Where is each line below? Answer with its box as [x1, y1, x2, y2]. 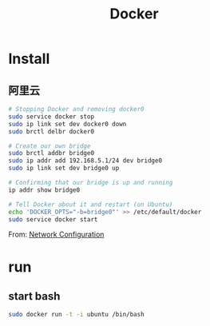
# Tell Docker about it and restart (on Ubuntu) [8, 201, 173, 209]
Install [8, 50, 50, 68]
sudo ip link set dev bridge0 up [8, 165, 120, 173]
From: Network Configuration [8, 229, 105, 240]
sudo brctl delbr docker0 [8, 127, 94, 136]
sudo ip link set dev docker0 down [8, 120, 127, 128]
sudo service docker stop [8, 113, 94, 121]
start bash [8, 289, 61, 303]
